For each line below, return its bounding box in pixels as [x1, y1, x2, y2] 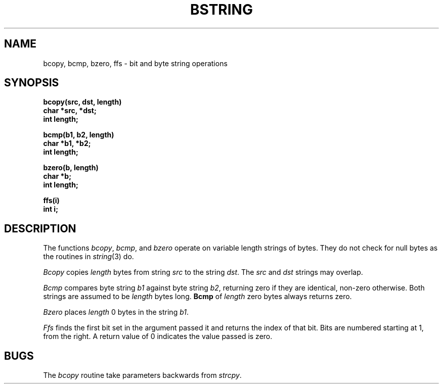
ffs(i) [43, 196, 60, 205]
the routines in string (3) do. [43, 252, 134, 261]
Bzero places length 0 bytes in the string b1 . [43, 308, 189, 317]
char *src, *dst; [43, 106, 97, 115]
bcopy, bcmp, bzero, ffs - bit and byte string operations [43, 59, 228, 68]
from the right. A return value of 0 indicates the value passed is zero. [43, 332, 273, 341]
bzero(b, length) [43, 163, 99, 172]
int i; [43, 205, 58, 214]
